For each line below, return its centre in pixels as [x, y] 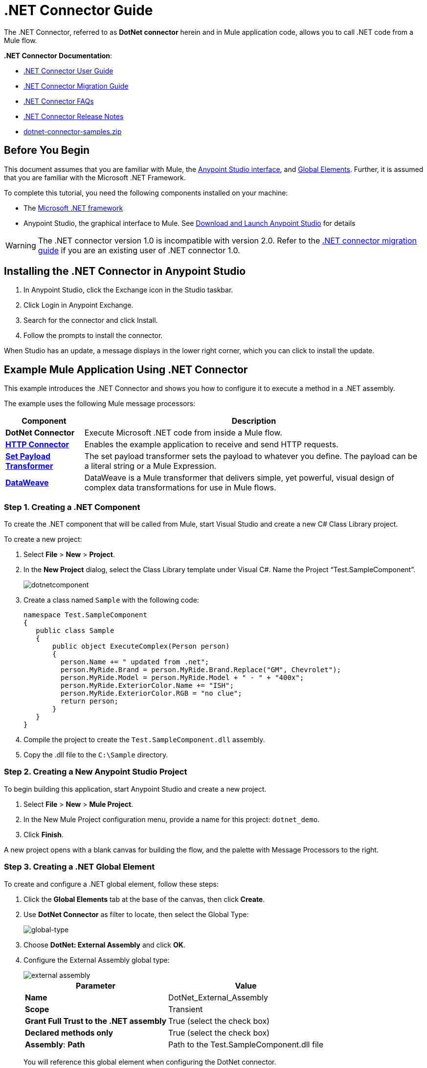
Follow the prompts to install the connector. [93, 336]
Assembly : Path [55, 1044]
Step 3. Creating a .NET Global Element [79, 867]
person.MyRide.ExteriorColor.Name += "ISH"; [147, 686]
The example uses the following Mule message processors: [100, 404]
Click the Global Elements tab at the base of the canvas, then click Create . [144, 899]
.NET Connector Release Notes [74, 116]
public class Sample [75, 631]
